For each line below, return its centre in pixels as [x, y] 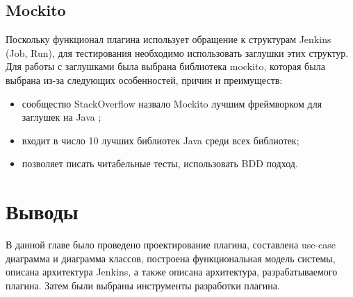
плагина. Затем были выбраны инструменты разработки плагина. [143, 285]
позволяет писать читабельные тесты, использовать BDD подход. [160, 163]
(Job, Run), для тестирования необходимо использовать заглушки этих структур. [177, 52]
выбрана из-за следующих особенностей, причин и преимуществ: [144, 79]
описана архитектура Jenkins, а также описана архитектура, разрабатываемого [172, 272]
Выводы [42, 211]
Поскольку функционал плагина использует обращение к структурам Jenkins [169, 39]
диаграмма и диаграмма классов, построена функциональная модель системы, [171, 258]
